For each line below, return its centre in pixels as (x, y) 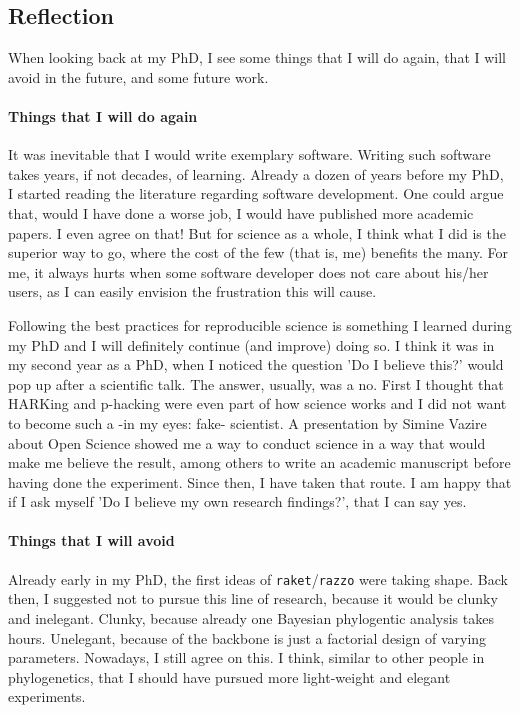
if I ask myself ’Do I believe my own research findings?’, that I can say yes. (237, 501)
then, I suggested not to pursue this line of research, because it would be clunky (253, 598)
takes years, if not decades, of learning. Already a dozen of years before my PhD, (256, 173)
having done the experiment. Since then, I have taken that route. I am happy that (260, 481)
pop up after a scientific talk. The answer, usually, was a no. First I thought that (256, 383)
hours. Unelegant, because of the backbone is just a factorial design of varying (247, 637)
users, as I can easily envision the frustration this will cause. (192, 291)
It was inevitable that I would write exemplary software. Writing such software (249, 154)
